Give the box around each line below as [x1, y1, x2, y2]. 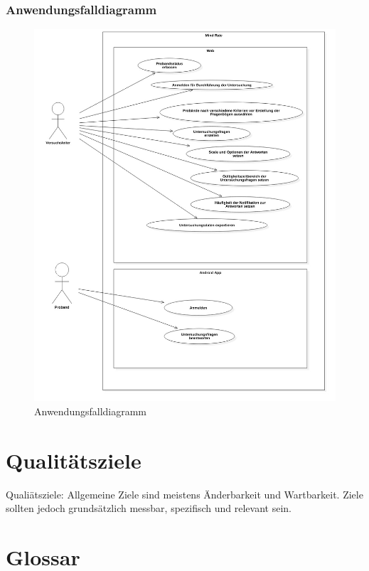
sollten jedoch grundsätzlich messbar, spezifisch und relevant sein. [6, 501, 292, 516]
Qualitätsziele [6, 445, 141, 474]
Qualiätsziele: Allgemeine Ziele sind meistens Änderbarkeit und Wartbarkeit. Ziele [6, 486, 363, 501]
